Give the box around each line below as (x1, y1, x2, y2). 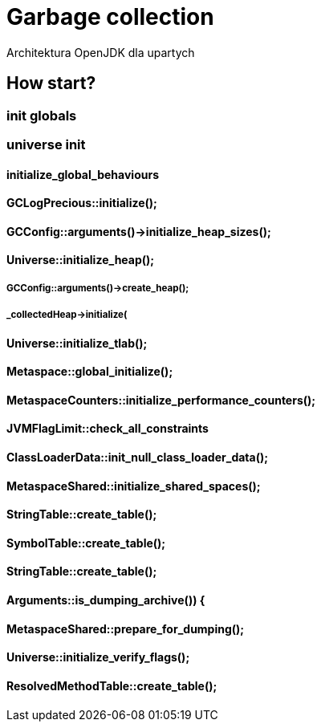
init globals (6, 107, 77, 124)
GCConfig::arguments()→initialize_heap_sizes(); (6, 224, 271, 238)
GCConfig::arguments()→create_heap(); (6, 282, 189, 294)
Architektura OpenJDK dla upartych (6, 45, 195, 59)
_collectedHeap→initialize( (6, 309, 128, 321)
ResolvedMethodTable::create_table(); (6, 678, 217, 693)
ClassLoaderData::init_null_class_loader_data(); (6, 450, 269, 465)
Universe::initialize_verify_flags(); (6, 650, 190, 665)
